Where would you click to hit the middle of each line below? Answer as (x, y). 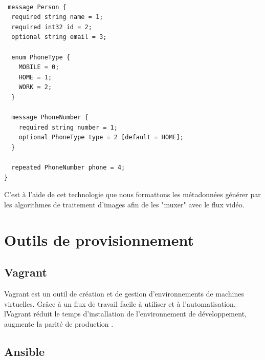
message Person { (37, 7)
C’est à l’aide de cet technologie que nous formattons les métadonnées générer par (132, 194)
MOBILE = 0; (39, 67)
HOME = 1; (35, 77)
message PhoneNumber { (50, 118)
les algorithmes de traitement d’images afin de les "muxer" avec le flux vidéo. (124, 204)
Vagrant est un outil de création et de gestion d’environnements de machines (124, 294)
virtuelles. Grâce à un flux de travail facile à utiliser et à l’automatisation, (120, 303)
